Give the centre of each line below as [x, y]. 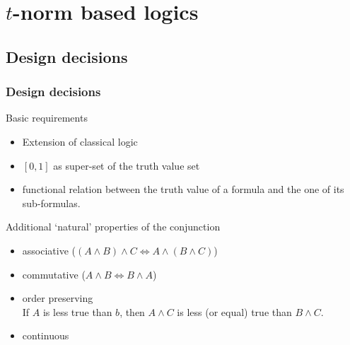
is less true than [77, 311]
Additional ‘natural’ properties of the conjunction [113, 227]
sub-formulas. [51, 203]
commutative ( [54, 274]
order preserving [58, 298]
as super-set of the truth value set [127, 165]
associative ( [49, 250]
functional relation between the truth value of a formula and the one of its [183, 189]
